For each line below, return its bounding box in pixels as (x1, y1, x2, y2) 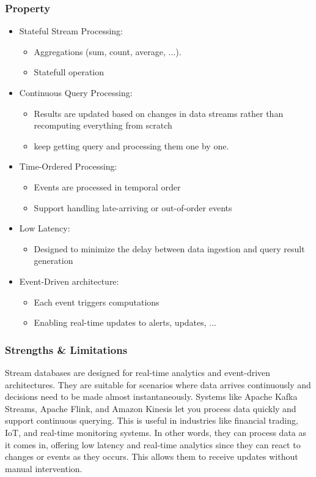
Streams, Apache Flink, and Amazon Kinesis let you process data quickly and (5, 402, 296, 415)
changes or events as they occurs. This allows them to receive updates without (5, 450, 298, 463)
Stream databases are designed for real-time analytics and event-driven (5, 366, 271, 378)
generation (34, 254, 73, 267)
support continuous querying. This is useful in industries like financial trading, (5, 414, 298, 427)
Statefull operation (34, 66, 105, 78)
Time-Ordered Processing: (19, 160, 117, 173)
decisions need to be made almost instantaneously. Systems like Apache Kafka (5, 390, 298, 403)
